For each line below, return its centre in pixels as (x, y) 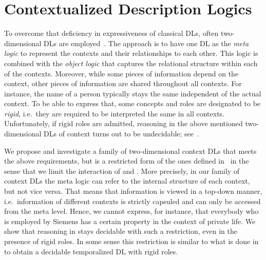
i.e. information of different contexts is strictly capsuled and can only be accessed (132, 201)
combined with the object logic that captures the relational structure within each (131, 63)
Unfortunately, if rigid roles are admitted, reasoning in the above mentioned (123, 123)
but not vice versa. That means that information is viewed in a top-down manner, (133, 191)
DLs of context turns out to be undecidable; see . (121, 134)
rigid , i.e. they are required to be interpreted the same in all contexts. (114, 113)
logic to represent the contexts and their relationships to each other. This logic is (131, 53)
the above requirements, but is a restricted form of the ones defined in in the (127, 161)
